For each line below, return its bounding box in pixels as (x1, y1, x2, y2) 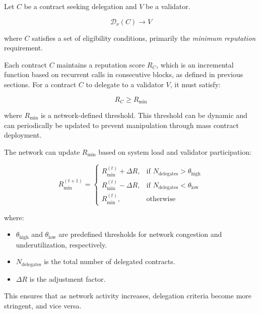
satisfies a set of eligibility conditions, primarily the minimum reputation (32, 32, 256, 43)
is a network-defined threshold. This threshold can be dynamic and (40, 110, 247, 120)
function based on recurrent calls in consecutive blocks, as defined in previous (4, 69, 243, 80)
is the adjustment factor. (29, 273, 106, 284)
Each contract (4, 59, 47, 70)
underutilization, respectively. (16, 239, 107, 249)
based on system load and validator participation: (98, 146, 251, 157)
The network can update (4, 146, 80, 157)
